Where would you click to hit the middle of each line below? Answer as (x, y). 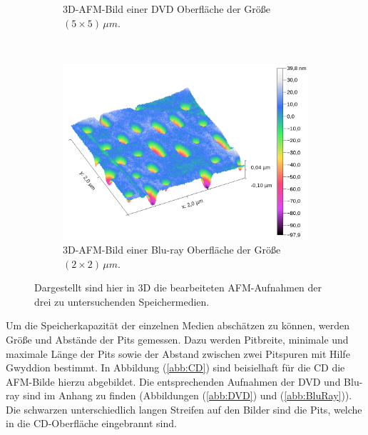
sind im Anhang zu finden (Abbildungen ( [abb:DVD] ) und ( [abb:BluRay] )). (188, 395)
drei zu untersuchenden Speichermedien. (122, 301)
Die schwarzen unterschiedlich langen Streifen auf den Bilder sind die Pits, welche (184, 409)
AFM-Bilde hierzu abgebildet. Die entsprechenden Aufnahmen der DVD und (173, 381)
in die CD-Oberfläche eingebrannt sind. (91, 423)
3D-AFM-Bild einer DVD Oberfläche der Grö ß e (167, 9)
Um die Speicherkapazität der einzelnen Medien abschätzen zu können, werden (178, 325)
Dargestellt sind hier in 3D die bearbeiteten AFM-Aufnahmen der (178, 287)
